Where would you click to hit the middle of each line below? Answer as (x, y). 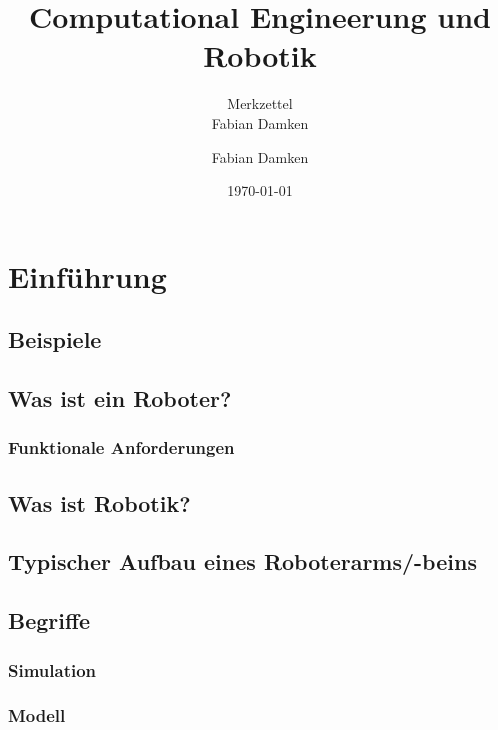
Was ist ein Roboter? (120, 398)
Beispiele (55, 339)
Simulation (52, 669)
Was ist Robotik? (99, 502)
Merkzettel (260, 103)
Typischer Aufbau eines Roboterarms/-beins (242, 561)
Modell (37, 715)
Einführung (87, 275)
